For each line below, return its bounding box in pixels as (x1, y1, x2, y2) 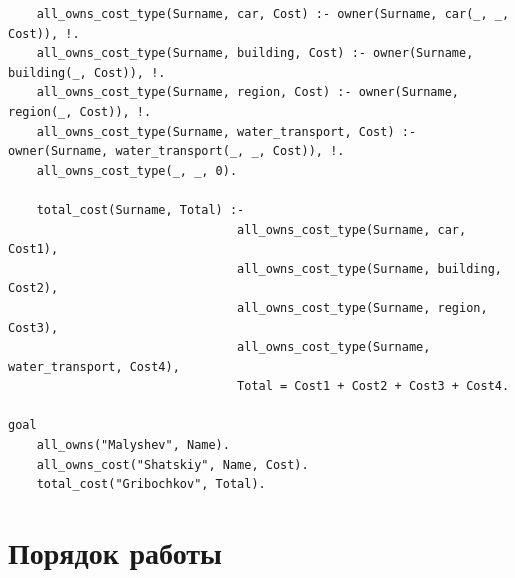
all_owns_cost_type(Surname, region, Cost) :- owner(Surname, (36, 85, 460, 100)
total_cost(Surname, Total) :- (36, 202, 245, 217)
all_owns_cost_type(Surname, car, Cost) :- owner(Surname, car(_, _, (36, 7, 510, 21)
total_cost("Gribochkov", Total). (36, 477, 266, 492)
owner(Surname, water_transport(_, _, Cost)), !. (8, 144, 345, 159)
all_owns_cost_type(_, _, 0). (36, 163, 238, 178)
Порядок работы (8, 532, 222, 573)
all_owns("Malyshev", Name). (36, 438, 230, 453)
